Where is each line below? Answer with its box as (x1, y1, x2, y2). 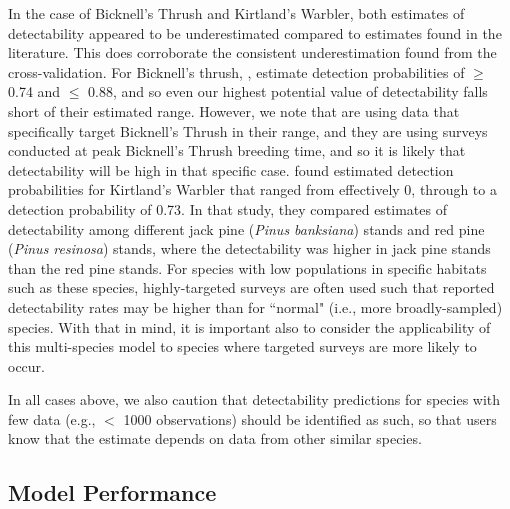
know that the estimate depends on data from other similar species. (8, 428, 422, 449)
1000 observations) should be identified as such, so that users (123, 408, 497, 429)
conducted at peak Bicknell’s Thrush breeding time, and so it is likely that (8, 140, 466, 161)
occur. (8, 355, 45, 376)
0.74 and (8, 81, 61, 102)
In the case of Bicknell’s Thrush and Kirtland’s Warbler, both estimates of (8, 3, 465, 23)
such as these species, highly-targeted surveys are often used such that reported (8, 277, 495, 298)
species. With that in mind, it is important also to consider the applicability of (8, 316, 491, 337)
